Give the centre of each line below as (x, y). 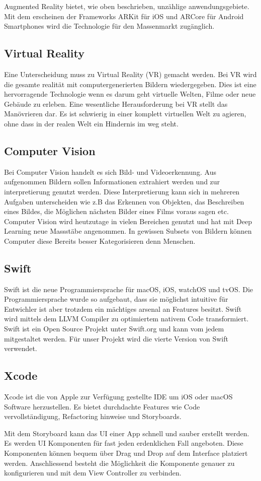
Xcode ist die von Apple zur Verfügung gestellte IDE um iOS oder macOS (118, 397)
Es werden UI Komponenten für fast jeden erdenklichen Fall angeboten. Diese (124, 443)
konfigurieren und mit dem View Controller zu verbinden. (93, 473)
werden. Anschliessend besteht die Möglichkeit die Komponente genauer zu (119, 463)
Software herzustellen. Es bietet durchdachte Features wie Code (102, 406)
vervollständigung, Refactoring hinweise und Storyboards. (93, 416)
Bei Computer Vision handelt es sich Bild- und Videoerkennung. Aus (110, 171)
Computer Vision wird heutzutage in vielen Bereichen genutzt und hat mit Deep (128, 221)
